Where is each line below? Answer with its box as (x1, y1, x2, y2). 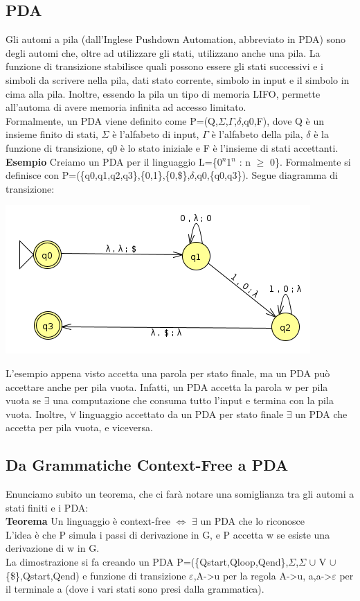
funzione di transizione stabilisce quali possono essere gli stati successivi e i (6, 59, 323, 73)
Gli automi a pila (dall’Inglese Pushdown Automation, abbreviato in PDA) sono (6, 32, 346, 46)
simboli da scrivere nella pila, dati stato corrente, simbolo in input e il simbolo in (6, 72, 350, 87)
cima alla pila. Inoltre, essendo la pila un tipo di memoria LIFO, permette (6, 86, 321, 101)
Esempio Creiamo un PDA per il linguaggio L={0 (6, 154, 222, 168)
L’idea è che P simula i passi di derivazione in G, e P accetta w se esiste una (6, 527, 330, 541)
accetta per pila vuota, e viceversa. (6, 420, 153, 435)
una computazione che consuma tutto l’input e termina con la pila (53, 393, 334, 408)
